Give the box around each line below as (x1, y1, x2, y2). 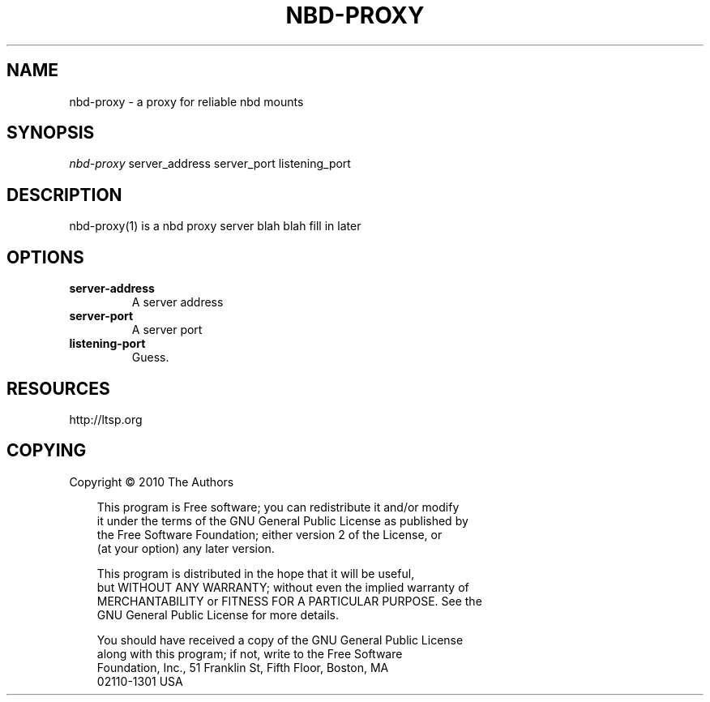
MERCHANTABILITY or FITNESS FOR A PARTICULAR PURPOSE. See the (96, 593, 482, 608)
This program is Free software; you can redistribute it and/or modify (96, 499, 460, 514)
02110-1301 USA (96, 674, 183, 688)
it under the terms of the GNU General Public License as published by (96, 513, 468, 528)
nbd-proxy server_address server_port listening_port (69, 156, 351, 171)
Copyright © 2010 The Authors (69, 474, 234, 489)
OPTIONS (6, 246, 84, 268)
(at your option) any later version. (96, 541, 275, 555)
